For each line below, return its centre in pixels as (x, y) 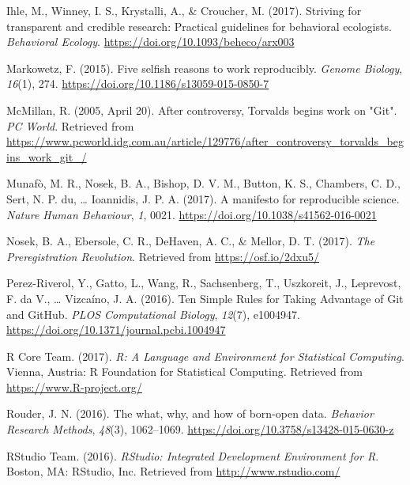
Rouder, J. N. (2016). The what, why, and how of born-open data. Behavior (190, 413)
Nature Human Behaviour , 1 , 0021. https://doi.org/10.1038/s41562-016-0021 (192, 214)
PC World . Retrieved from (70, 125)
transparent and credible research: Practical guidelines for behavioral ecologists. (199, 26)
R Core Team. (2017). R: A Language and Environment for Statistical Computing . (205, 356)
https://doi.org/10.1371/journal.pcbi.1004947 (116, 330)
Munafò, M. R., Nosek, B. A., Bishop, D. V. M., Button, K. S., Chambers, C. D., (203, 183)
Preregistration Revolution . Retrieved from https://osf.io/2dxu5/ (163, 256)
